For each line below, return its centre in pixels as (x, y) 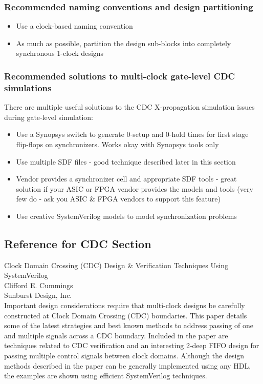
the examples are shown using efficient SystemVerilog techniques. (106, 376)
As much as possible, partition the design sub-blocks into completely (124, 43)
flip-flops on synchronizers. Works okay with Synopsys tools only (117, 144)
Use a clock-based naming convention (74, 26)
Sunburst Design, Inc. (38, 295)
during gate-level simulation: (49, 117)
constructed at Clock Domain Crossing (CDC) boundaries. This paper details (126, 315)
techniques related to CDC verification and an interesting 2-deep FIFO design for (132, 345)
